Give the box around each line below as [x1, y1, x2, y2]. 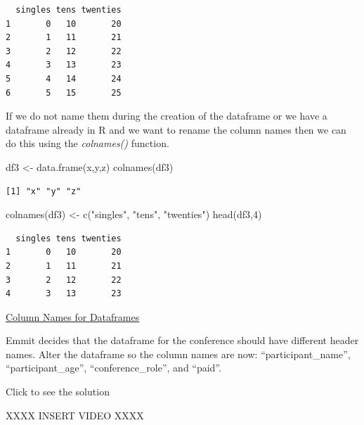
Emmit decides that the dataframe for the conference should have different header [6, 333, 359, 348]
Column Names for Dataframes [6, 309, 140, 324]
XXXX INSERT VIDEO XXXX [6, 407, 144, 422]
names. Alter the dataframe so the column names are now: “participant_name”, [6, 346, 351, 361]
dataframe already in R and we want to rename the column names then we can [6, 122, 346, 137]
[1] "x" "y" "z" [6, 186, 82, 196]
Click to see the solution [6, 384, 110, 399]
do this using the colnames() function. [6, 136, 169, 151]
